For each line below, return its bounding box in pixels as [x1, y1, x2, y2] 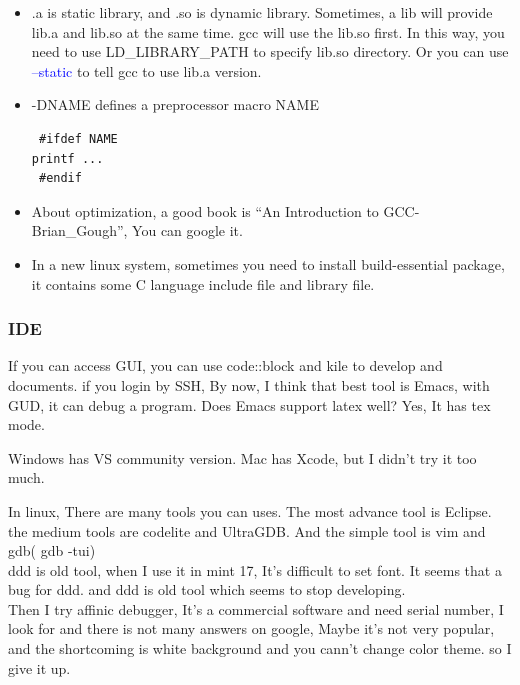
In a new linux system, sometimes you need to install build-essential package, [31, 253, 505, 274]
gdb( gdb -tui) [8, 540, 96, 561]
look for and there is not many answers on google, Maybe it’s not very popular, [8, 618, 495, 639]
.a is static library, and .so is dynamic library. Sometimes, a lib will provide [31, 2, 493, 22]
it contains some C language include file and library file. [31, 273, 375, 294]
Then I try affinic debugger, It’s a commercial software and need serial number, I [8, 598, 504, 619]
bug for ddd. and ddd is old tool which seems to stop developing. [8, 579, 406, 600]
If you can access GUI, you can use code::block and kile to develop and [8, 355, 443, 376]
